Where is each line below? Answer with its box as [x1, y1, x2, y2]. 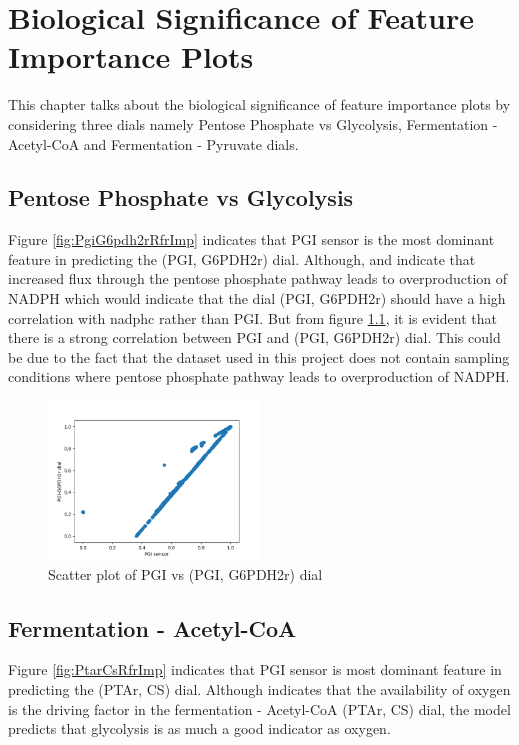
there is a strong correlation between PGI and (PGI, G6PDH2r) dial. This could [8, 327, 501, 348]
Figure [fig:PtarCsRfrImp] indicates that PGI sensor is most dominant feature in [8, 659, 502, 680]
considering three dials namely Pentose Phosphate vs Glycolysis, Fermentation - [8, 113, 498, 134]
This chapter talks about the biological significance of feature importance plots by [8, 94, 511, 115]
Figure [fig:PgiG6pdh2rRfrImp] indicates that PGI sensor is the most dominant [8, 229, 495, 250]
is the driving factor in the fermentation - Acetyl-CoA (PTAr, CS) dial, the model [8, 698, 511, 719]
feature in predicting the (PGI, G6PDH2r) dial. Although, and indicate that [8, 248, 476, 269]
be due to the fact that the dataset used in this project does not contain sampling [8, 346, 510, 367]
